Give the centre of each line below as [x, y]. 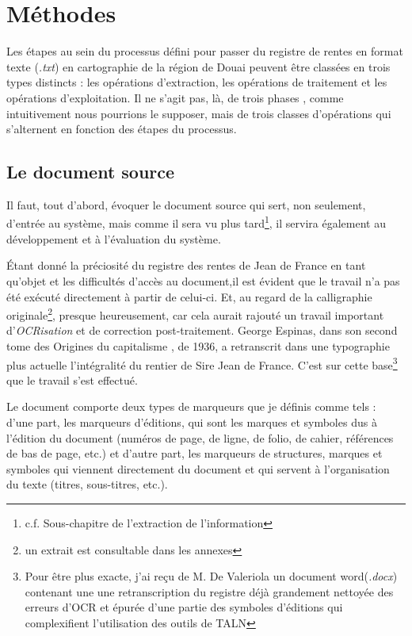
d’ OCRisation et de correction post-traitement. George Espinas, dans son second [202, 330]
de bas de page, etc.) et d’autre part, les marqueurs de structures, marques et [195, 453]
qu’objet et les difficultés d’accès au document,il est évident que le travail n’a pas [203, 280]
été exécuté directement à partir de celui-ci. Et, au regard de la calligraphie [189, 296]
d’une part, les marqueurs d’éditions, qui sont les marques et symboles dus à [192, 421]
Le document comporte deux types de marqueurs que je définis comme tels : [191, 406]
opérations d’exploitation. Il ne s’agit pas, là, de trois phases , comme [175, 97]
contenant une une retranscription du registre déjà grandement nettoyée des [209, 591]
